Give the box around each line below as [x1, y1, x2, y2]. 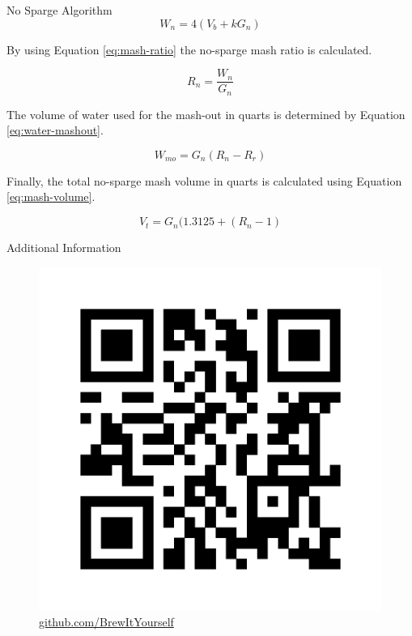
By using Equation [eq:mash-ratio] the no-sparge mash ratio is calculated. [6, 41, 372, 58]
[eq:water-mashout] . [6, 122, 104, 139]
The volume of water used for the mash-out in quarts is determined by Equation [6, 105, 406, 122]
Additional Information [6, 239, 121, 256]
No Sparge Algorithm [6, 2, 113, 18]
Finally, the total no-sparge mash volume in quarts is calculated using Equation [6, 172, 402, 189]
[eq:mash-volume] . [6, 188, 96, 205]
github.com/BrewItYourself [39, 613, 174, 630]
